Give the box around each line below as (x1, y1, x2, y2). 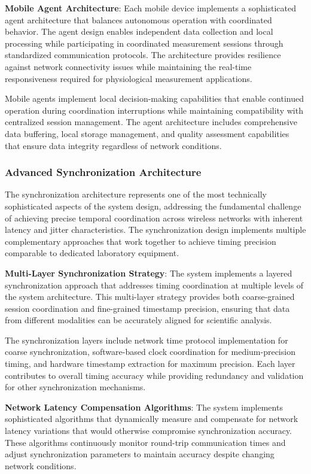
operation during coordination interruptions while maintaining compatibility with (5, 104, 303, 116)
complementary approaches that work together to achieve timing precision (5, 235, 276, 247)
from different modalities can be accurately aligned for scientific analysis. (5, 314, 272, 326)
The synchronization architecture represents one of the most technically (5, 188, 267, 200)
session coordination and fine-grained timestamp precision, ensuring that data (5, 302, 290, 314)
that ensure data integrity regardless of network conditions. (5, 139, 222, 151)
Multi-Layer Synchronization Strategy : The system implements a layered (5, 266, 292, 279)
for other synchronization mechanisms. (5, 381, 146, 393)
